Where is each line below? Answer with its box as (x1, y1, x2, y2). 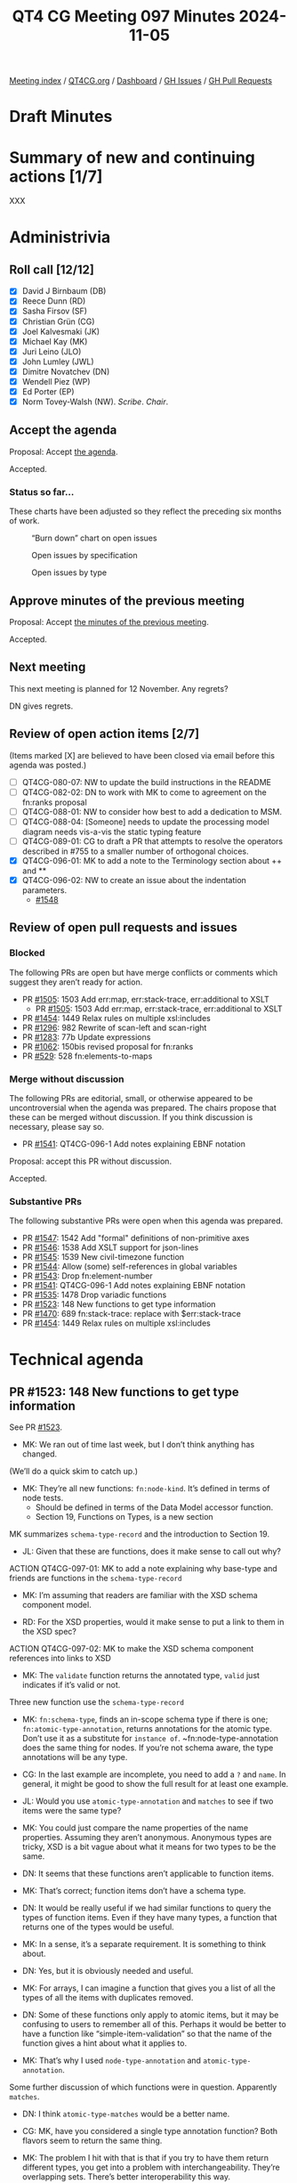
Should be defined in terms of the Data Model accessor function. (35, 1502, 274, 1513)
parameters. (21, 885, 68, 896)
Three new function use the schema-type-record (9, 1697, 185, 1708)
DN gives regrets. (9, 701, 74, 711)
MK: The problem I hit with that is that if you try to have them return (21, 2153, 269, 2163)
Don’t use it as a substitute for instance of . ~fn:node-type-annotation (21, 1733, 278, 1744)
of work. (9, 515, 40, 526)
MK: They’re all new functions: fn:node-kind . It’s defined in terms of (21, 1483, 270, 1494)
